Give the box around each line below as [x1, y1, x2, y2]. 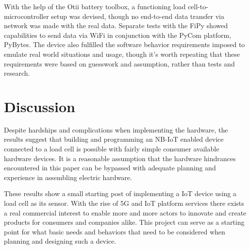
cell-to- [187, 1, 208, 11]
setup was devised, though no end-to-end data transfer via [51, 11, 224, 21]
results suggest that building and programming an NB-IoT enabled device [4, 134, 224, 144]
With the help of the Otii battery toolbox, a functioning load [4, 1, 186, 11]
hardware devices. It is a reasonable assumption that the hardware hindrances [4, 153, 236, 163]
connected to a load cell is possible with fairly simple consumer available [4, 144, 219, 154]
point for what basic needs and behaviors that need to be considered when [4, 226, 225, 236]
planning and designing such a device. [4, 236, 117, 246]
